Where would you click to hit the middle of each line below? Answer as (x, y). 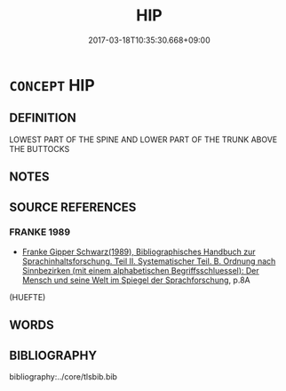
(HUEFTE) (28, 297)
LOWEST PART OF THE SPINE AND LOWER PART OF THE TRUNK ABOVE (143, 140)
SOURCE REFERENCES (73, 207)
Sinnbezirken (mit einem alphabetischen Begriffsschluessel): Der (140, 270)
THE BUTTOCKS (40, 148)
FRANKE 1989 (40, 232)
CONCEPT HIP (52, 85)
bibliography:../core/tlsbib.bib (64, 377)
